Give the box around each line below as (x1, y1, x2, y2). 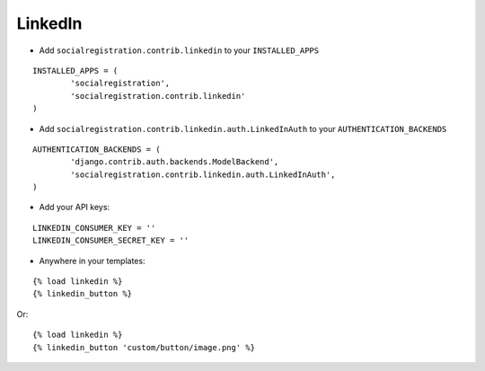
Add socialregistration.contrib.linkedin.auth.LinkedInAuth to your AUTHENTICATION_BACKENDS (39, 123, 447, 134)
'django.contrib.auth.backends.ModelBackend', (70, 157, 279, 167)
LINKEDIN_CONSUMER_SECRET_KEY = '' (32, 235, 190, 246)
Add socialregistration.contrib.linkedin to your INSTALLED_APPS (39, 45, 319, 56)
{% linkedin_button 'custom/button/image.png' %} (32, 342, 256, 352)
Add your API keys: (39, 202, 110, 213)
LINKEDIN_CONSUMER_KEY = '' (32, 223, 156, 233)
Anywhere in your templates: (39, 255, 145, 266)
